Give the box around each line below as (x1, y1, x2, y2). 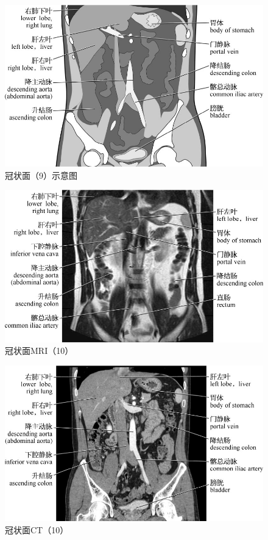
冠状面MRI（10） (5, 344, 74, 357)
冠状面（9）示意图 (5, 168, 77, 181)
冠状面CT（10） (5, 523, 69, 536)
